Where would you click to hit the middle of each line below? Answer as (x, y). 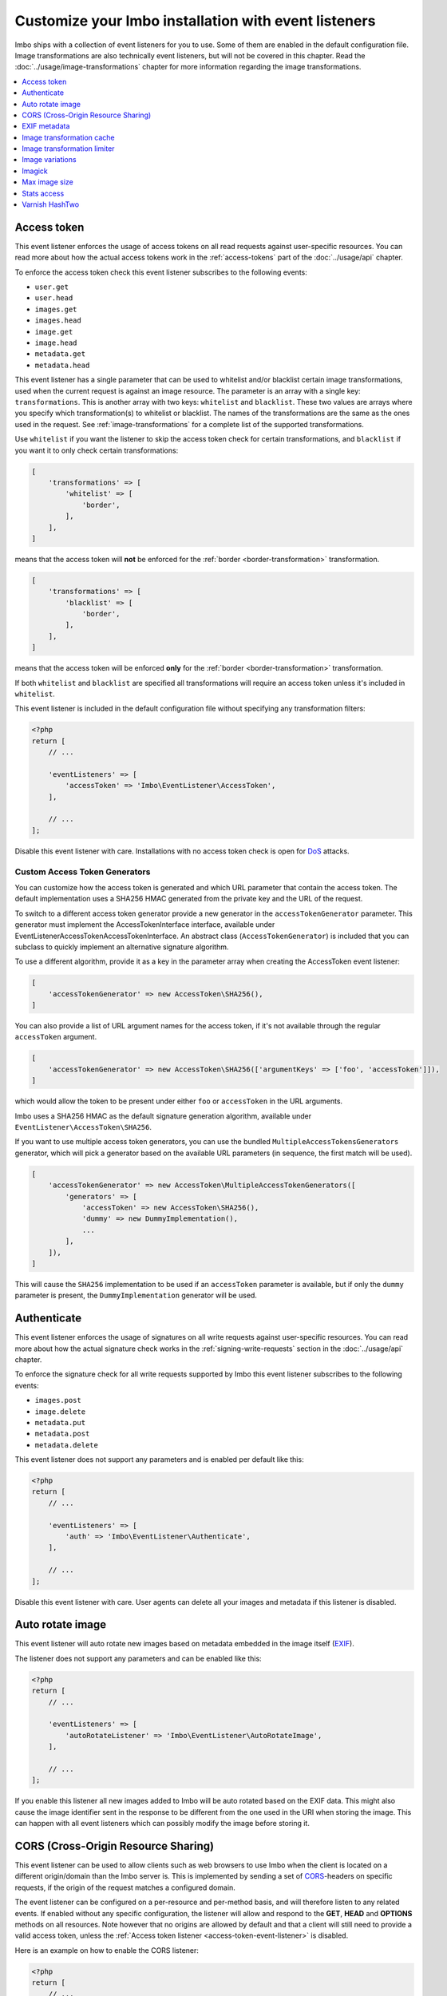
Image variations (49, 160)
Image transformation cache (68, 137)
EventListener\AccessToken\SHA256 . (83, 1127)
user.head (54, 298)
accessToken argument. (56, 1037)
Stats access (43, 193)
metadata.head (62, 365)
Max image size (47, 182)
